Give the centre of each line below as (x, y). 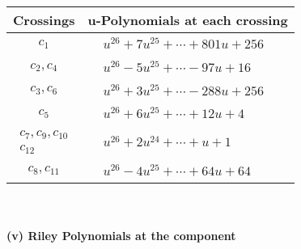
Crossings (44, 20)
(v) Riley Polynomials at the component (121, 236)
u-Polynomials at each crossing (188, 20)
